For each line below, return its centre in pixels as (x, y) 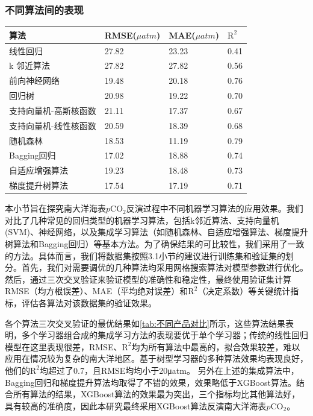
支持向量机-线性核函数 (53, 125)
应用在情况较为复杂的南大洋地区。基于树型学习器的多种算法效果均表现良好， (156, 358)
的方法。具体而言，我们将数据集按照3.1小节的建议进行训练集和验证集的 (145, 255)
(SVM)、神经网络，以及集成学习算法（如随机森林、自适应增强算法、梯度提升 (157, 232)
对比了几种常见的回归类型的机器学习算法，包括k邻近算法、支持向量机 (142, 220)
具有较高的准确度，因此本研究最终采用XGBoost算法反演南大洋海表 (136, 405)
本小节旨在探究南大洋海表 (55, 208)
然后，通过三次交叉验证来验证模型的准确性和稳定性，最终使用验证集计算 (148, 279)
